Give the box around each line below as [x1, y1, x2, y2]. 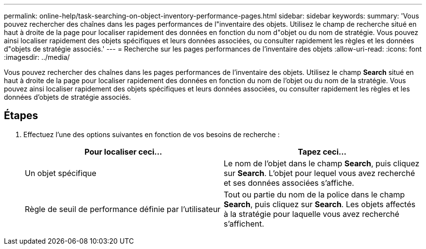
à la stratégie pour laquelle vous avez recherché [224, 209, 400, 219]
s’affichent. [224, 218, 265, 229]
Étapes [4, 109, 38, 122]
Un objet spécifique [25, 168, 97, 178]
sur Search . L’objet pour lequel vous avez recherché [224, 168, 415, 178]
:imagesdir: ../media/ [4, 53, 70, 61]
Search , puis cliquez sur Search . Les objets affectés [224, 199, 416, 209]
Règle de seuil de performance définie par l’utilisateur [25, 204, 221, 214]
